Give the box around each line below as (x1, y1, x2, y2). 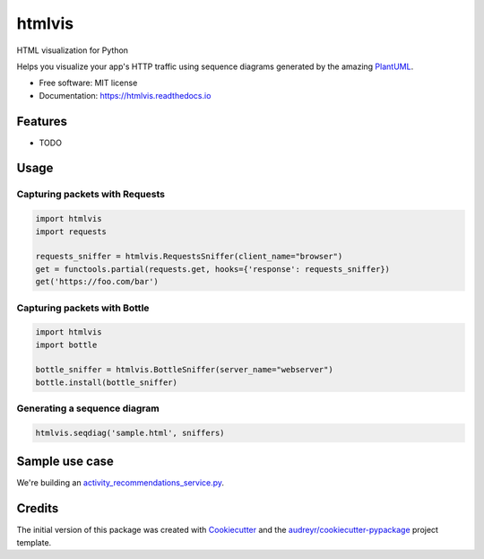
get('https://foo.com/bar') (35, 276, 159, 287)
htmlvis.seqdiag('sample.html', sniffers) (35, 427, 225, 438)
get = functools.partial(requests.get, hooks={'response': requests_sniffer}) (35, 264, 390, 274)
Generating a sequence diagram (16, 402, 160, 415)
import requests (35, 226, 108, 237)
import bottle (35, 339, 98, 350)
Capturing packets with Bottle (16, 301, 150, 314)
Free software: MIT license (39, 77, 138, 89)
